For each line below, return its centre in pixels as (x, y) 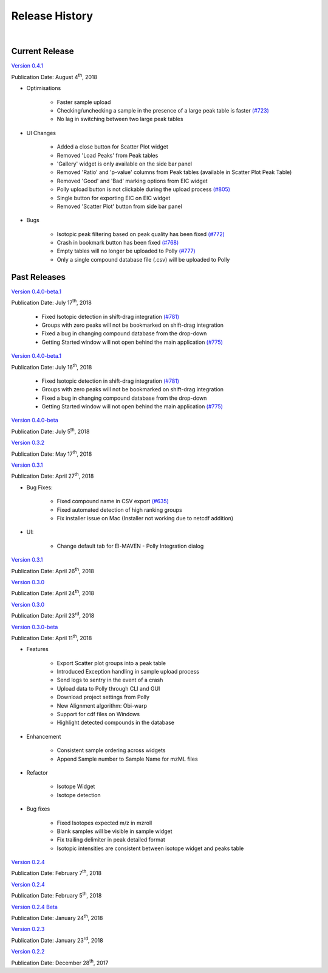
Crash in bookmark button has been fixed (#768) (118, 243)
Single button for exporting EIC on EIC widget (114, 198)
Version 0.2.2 (28, 952)
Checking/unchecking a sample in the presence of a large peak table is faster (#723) (163, 111)
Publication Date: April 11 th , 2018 (52, 637)
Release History (52, 16)
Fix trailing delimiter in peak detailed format (111, 840)
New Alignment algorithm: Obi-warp (102, 705)
